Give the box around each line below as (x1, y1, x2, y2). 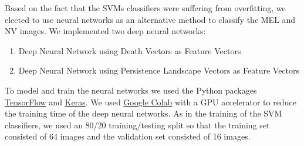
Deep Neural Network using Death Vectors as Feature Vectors (18, 44, 241, 57)
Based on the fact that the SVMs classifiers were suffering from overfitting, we (5, 2, 286, 14)
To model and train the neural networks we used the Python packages (5, 84, 257, 96)
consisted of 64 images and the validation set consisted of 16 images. (5, 130, 251, 142)
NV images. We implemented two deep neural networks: (5, 25, 206, 37)
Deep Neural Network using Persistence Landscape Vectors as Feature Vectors (18, 64, 300, 77)
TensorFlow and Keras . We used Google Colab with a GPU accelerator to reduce (5, 95, 296, 108)
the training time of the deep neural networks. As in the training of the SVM (5, 107, 282, 120)
